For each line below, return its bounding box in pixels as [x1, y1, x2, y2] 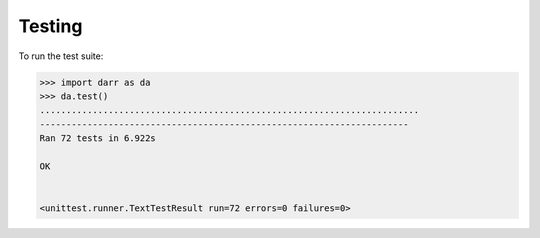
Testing [18, 15, 83, 37]
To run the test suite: [18, 50, 104, 62]
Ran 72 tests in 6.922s [39, 133, 157, 144]
